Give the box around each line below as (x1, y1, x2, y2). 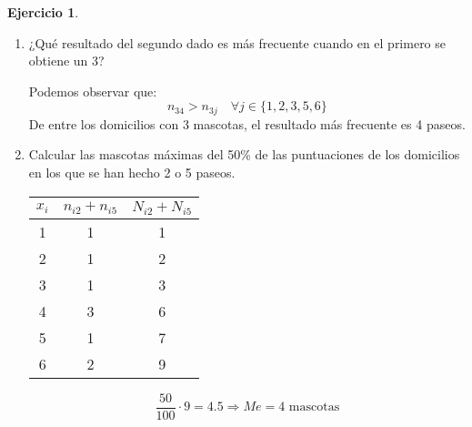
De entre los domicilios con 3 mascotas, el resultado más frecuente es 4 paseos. (28, 114, 466, 133)
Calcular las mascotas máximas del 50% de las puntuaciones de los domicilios (28, 145, 460, 164)
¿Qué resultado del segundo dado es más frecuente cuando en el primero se (28, 33, 447, 52)
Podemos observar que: (28, 81, 157, 100)
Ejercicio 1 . (7, 3, 79, 21)
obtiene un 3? (28, 51, 105, 70)
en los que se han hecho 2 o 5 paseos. (28, 163, 236, 182)
